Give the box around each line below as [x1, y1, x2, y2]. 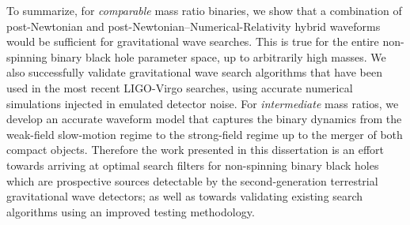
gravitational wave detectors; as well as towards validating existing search [6, 188, 363, 204]
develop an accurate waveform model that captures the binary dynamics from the [6, 111, 402, 127]
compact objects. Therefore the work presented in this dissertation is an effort [6, 141, 385, 158]
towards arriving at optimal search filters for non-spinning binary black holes [6, 156, 379, 173]
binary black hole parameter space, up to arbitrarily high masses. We [51, 48, 386, 65]
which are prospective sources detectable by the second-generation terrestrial [6, 172, 378, 189]
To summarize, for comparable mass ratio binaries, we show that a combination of [6, 2, 402, 18]
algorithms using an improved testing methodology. [6, 203, 255, 219]
